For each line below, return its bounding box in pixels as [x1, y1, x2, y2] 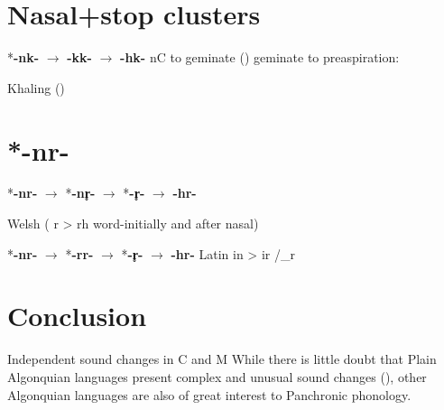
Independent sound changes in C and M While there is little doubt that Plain [7, 349, 437, 368]
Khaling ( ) [7, 78, 65, 97]
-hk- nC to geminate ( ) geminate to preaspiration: [120, 48, 400, 67]
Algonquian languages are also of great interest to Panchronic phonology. [7, 385, 412, 404]
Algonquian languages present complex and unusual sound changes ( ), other [7, 367, 427, 386]
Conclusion [7, 297, 147, 334]
